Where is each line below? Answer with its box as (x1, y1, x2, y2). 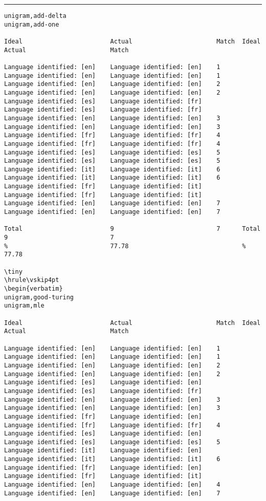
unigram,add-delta (4, 12, 66, 19)
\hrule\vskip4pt (4, 276, 59, 284)
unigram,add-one (4, 20, 59, 28)
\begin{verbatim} (4, 285, 63, 292)
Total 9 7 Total (4, 225, 261, 233)
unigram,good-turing (4, 293, 74, 301)
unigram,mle (4, 302, 45, 310)
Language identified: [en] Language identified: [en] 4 (4, 481, 220, 489)
